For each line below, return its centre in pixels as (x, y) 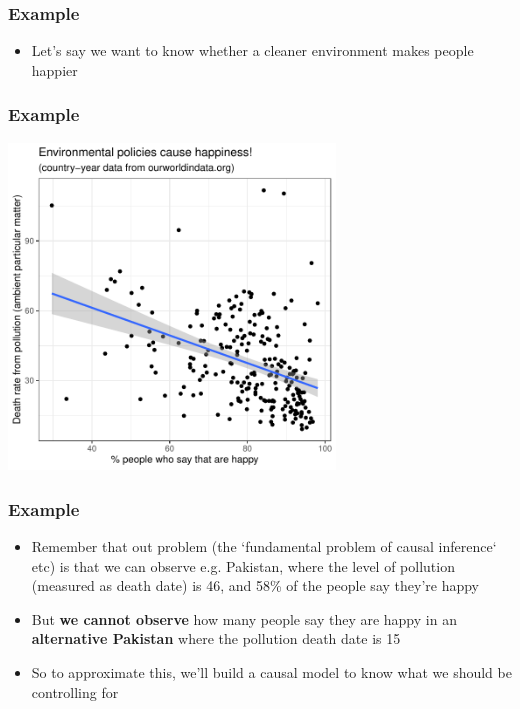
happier (54, 69)
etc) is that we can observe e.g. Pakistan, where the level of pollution (243, 565)
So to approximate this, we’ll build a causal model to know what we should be (271, 672)
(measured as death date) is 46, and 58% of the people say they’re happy (255, 585)
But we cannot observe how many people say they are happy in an (244, 618)
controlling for (75, 691)
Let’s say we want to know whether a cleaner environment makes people (252, 50)
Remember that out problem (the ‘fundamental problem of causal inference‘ (264, 546)
